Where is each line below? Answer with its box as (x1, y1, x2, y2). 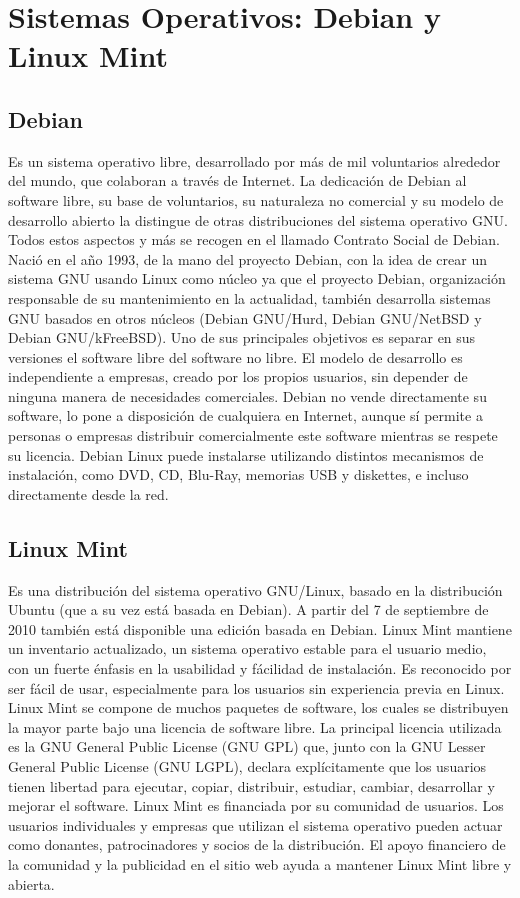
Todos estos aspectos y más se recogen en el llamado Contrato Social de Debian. (8, 229, 500, 250)
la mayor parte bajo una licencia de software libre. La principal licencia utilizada (8, 716, 502, 737)
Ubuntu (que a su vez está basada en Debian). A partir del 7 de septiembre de (8, 599, 489, 620)
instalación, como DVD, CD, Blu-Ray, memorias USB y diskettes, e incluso (8, 464, 469, 485)
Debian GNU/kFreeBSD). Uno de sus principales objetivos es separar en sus (8, 327, 476, 348)
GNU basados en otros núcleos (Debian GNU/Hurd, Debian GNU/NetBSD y (8, 307, 482, 328)
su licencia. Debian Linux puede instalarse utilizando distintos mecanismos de (8, 444, 484, 465)
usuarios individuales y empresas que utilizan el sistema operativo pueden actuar (8, 814, 503, 835)
